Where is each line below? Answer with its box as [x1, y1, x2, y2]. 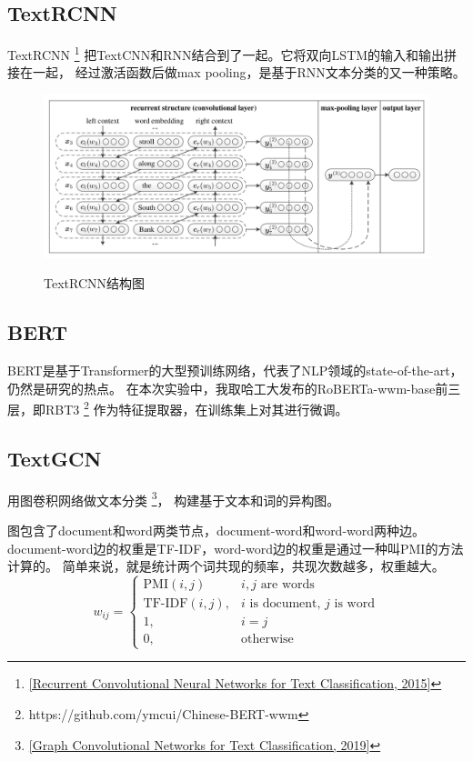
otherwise [241, 633, 294, 646]
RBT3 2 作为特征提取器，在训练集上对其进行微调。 [45, 397, 348, 418]
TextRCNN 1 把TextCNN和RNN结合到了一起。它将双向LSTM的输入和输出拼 [7, 43, 458, 64]
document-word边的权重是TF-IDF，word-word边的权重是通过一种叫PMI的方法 [7, 538, 464, 557]
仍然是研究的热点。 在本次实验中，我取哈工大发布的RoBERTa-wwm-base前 [7, 378, 448, 397]
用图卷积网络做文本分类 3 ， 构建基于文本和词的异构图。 [7, 487, 340, 509]
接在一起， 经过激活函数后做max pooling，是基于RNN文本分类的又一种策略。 [7, 63, 466, 82]
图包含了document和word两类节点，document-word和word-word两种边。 [7, 521, 426, 540]
